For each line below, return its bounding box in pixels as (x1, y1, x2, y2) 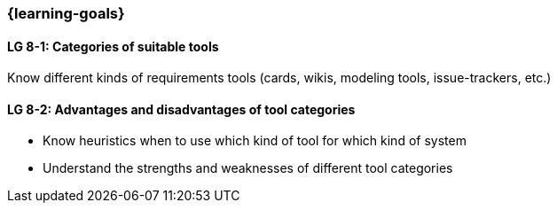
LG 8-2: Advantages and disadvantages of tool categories (7, 101, 356, 117)
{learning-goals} (7, 4, 125, 22)
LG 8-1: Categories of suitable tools (7, 38, 219, 54)
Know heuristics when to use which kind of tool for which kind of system (43, 133, 467, 149)
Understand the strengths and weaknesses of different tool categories (43, 160, 453, 176)
